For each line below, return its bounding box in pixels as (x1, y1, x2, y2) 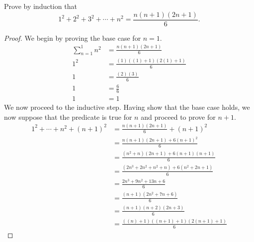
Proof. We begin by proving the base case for (4, 32, 141, 43)
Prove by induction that (4, 1, 77, 11)
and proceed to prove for (141, 111, 216, 122)
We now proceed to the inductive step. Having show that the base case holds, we (4, 102, 250, 112)
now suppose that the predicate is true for (4, 111, 132, 122)
